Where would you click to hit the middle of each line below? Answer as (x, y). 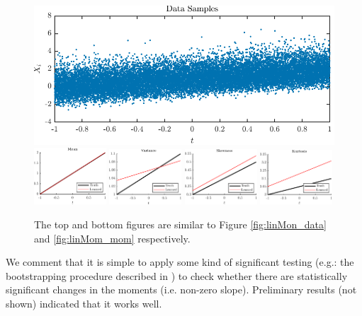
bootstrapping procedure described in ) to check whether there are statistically (177, 275)
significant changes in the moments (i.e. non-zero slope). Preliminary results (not (181, 289)
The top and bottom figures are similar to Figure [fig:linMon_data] (180, 224)
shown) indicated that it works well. (84, 304)
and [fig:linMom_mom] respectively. (112, 238)
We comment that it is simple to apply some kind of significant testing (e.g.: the (180, 262)
